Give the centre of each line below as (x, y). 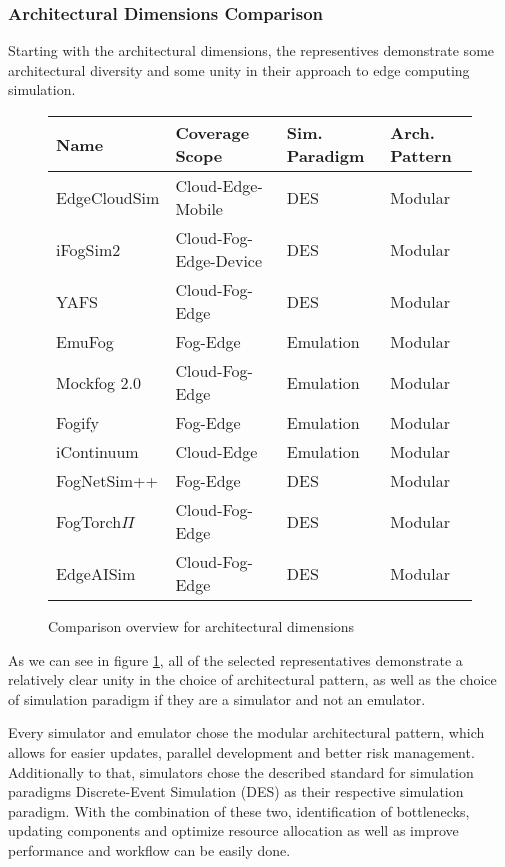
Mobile (199, 208)
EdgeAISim (96, 573)
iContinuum (97, 451)
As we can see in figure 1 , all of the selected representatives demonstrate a (235, 659)
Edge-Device (219, 260)
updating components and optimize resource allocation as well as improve (233, 830)
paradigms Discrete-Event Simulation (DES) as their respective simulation (236, 791)
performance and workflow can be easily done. (149, 849)
